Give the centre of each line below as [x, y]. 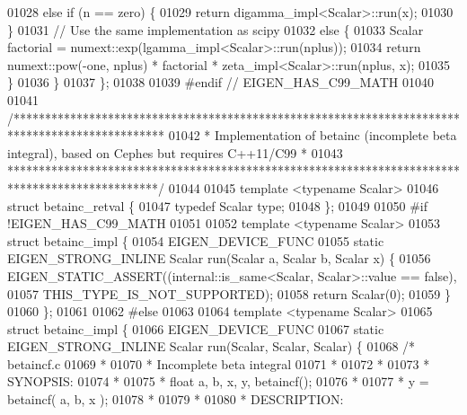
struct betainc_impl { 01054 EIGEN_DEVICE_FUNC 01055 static [196, 240]
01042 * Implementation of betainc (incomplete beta [313, 135]
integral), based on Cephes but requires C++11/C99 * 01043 [175, 152]
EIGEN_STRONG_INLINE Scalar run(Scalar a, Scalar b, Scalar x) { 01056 [219, 258]
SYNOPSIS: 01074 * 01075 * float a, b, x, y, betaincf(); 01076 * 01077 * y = [218, 381]
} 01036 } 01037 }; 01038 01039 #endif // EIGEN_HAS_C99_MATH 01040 [220, 82]
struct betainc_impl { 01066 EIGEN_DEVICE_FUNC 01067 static [196, 328]
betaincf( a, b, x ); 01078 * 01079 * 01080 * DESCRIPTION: [176, 399]
